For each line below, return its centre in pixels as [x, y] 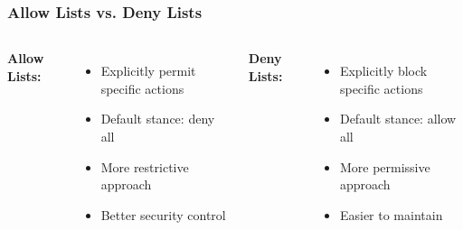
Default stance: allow [398, 119]
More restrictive [145, 166]
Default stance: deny [158, 119]
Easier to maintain [391, 214]
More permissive [385, 166]
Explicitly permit [148, 71]
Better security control [163, 214]
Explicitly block [383, 71]
